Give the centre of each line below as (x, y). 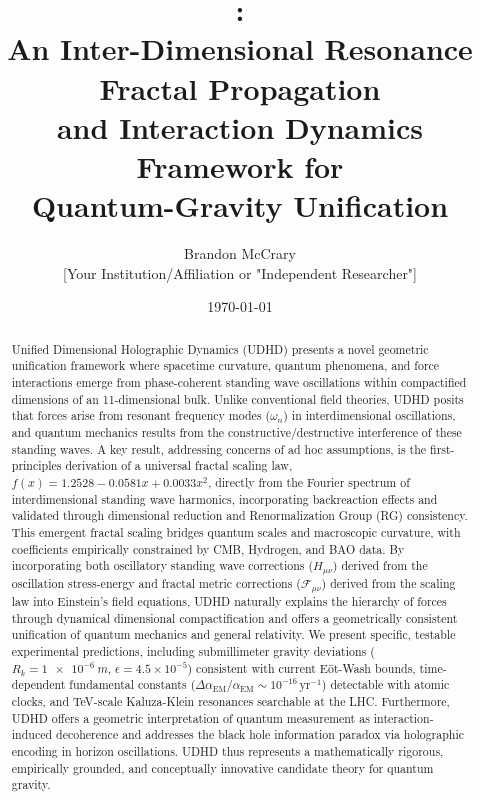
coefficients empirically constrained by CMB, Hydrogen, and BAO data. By (208, 548)
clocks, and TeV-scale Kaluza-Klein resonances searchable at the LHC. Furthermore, (230, 700)
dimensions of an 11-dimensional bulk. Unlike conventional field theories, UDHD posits (237, 398)
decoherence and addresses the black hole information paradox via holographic (260, 734)
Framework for (240, 165)
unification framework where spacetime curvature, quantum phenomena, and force (225, 365)
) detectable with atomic (385, 684)
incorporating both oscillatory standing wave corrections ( (162, 565)
